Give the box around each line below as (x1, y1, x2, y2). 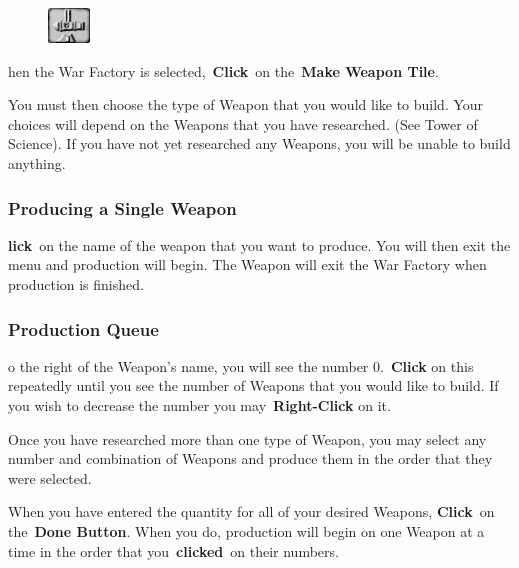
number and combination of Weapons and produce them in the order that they (8, 448, 493, 469)
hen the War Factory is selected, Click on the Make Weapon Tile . (8, 60, 439, 81)
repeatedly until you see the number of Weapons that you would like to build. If (8, 375, 499, 396)
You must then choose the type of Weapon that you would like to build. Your (8, 94, 484, 115)
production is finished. (8, 273, 144, 294)
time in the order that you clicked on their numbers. (8, 540, 339, 561)
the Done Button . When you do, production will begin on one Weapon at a (8, 520, 485, 541)
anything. (8, 152, 66, 173)
